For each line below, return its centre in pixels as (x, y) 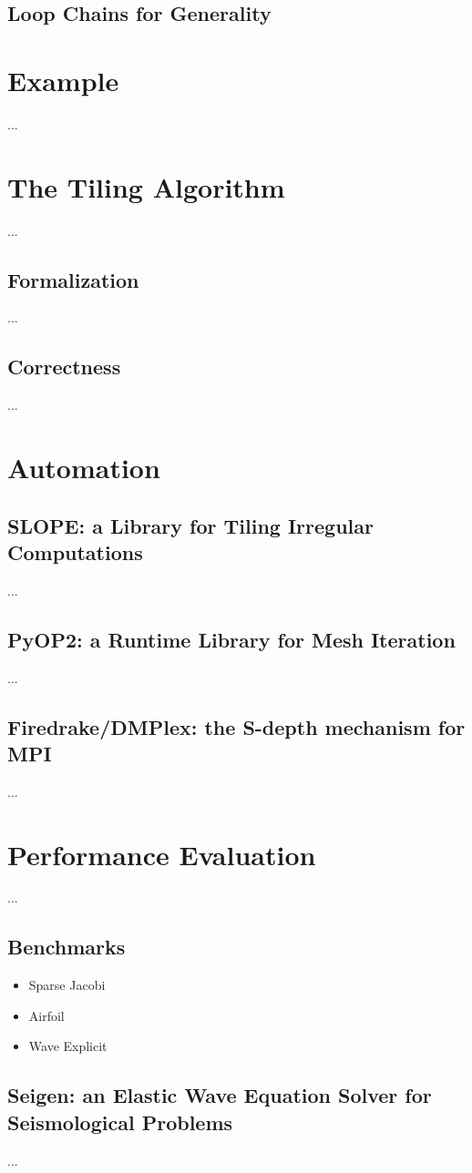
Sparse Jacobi (67, 985)
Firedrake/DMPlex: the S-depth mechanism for (236, 726)
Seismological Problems (120, 1122)
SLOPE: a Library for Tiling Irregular (190, 525)
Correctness (64, 367)
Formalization (73, 279)
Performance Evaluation (162, 854)
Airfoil (46, 1015)
